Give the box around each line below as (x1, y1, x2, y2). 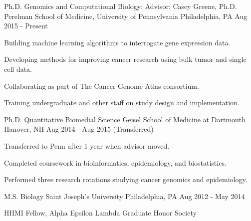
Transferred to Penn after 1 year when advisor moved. (4, 140, 170, 151)
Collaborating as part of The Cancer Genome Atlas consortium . (4, 80, 199, 91)
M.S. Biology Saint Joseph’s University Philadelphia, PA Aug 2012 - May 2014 (4, 191, 245, 201)
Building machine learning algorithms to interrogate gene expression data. (4, 37, 231, 47)
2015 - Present (4, 20, 48, 31)
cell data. (4, 63, 32, 74)
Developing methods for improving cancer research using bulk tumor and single (4, 54, 247, 64)
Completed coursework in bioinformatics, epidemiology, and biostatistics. (4, 157, 227, 168)
